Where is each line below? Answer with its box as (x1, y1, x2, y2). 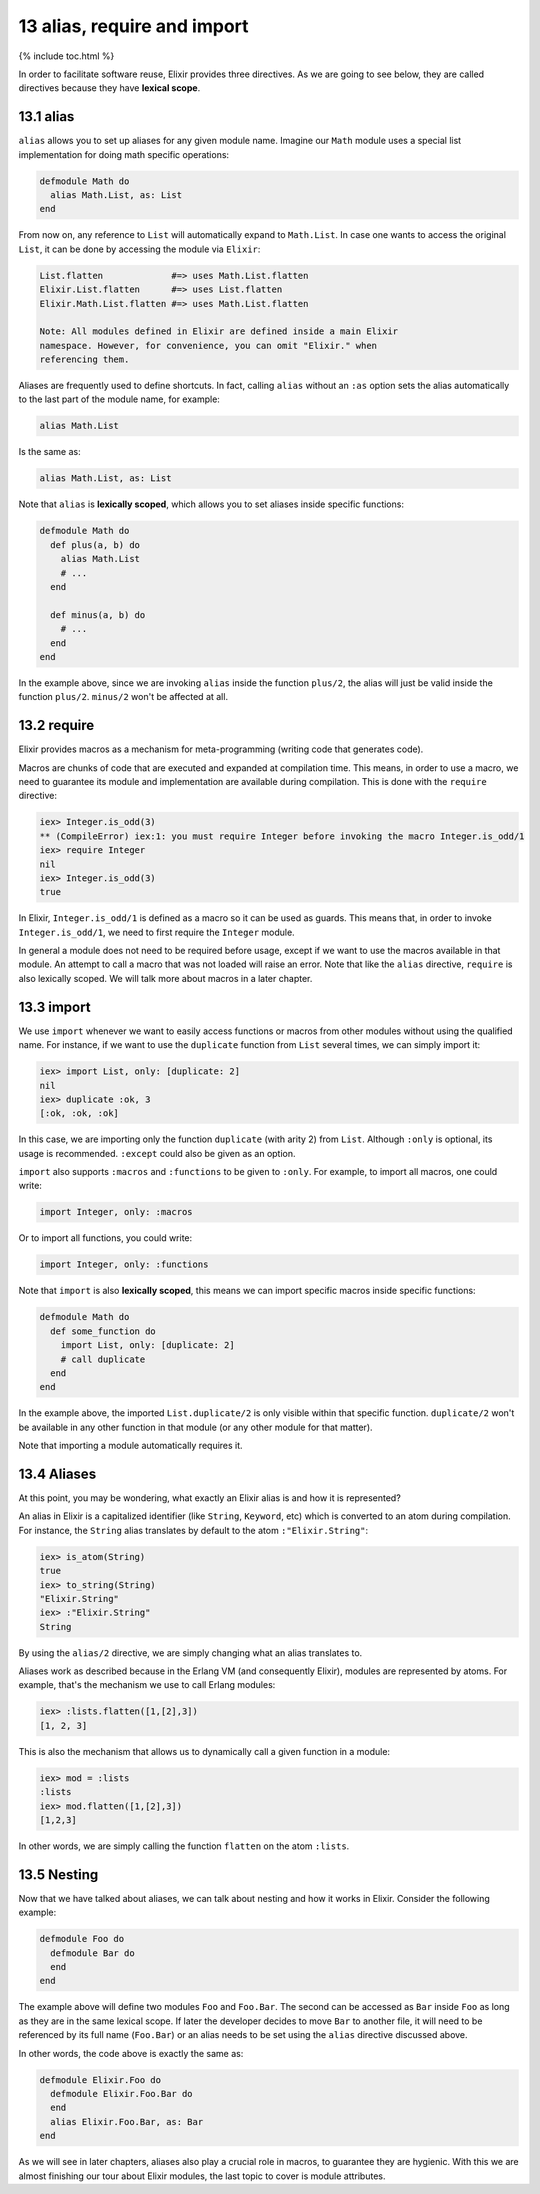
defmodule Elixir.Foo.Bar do (50, 2088, 194, 2099)
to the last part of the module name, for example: (18, 393, 220, 405)
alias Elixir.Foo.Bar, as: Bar (50, 2116, 204, 2127)
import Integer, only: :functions (39, 1259, 209, 1270)
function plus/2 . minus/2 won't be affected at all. (18, 691, 229, 703)
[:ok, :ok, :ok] (39, 1108, 120, 1119)
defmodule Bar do (50, 1947, 135, 1959)
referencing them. (39, 354, 130, 365)
